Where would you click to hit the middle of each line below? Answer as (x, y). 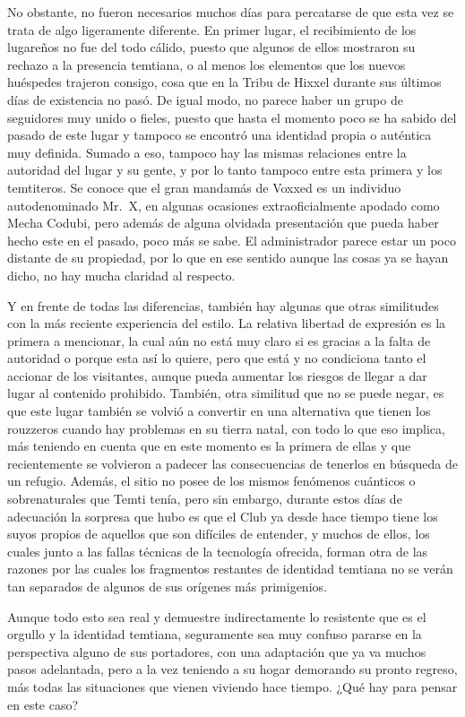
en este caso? (43, 704)
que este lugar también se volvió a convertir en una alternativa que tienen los (219, 411)
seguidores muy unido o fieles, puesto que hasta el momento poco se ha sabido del (232, 117)
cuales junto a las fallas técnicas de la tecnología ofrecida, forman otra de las (218, 551)
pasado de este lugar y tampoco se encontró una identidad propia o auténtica (220, 135)
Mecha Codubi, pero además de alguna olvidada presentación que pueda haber (223, 223)
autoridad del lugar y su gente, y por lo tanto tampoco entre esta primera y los (225, 170)
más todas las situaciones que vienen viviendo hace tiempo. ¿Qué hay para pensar (232, 686)
